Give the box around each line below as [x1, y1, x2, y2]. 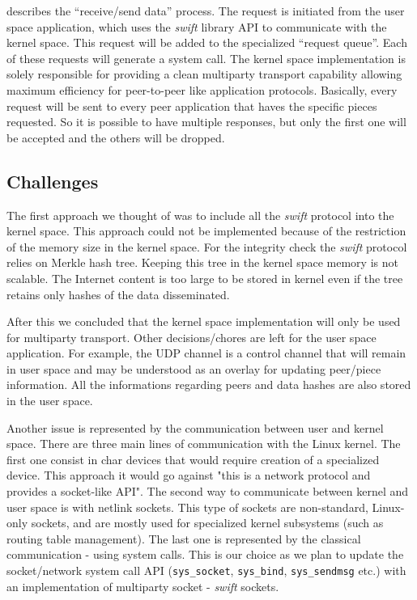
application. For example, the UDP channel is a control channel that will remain [6, 344, 406, 361]
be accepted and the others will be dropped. [6, 129, 225, 146]
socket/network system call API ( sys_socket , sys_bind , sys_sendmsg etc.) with [6, 562, 406, 579]
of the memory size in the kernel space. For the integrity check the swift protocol [6, 238, 407, 255]
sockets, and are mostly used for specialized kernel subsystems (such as [31, 514, 384, 531]
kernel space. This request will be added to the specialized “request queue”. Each [6, 34, 407, 51]
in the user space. [6, 392, 93, 409]
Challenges [6, 168, 99, 193]
